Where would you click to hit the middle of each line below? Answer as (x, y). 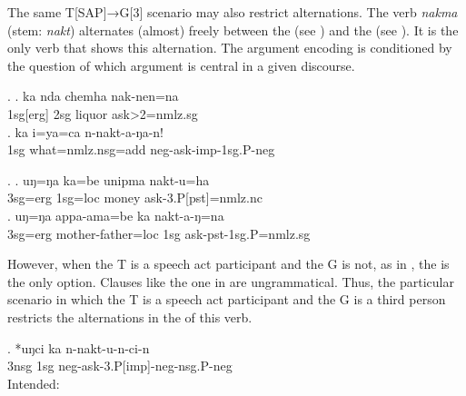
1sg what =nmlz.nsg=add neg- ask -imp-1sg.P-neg (141, 149)
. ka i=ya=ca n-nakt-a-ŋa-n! (85, 131)
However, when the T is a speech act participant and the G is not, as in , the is (228, 264)
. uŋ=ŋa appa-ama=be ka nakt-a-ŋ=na (116, 215)
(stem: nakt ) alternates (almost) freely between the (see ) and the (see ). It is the (233, 30)
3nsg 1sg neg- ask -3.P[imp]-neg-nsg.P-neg (120, 366)
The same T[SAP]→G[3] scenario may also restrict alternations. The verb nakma (233, 12)
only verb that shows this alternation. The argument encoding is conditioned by (230, 48)
